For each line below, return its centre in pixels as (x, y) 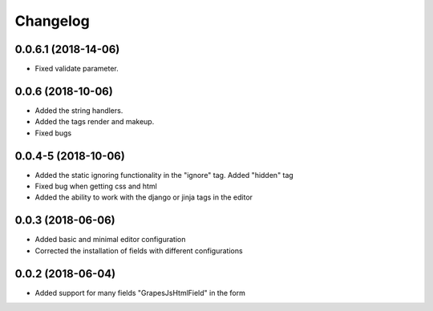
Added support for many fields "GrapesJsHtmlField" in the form (140, 293)
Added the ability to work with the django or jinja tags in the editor (144, 197)
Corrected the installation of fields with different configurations (139, 250)
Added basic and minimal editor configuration (110, 240)
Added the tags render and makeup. (95, 122)
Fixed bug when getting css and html (96, 186)
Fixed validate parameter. (77, 69)
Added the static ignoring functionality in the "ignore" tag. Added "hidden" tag (164, 175)
